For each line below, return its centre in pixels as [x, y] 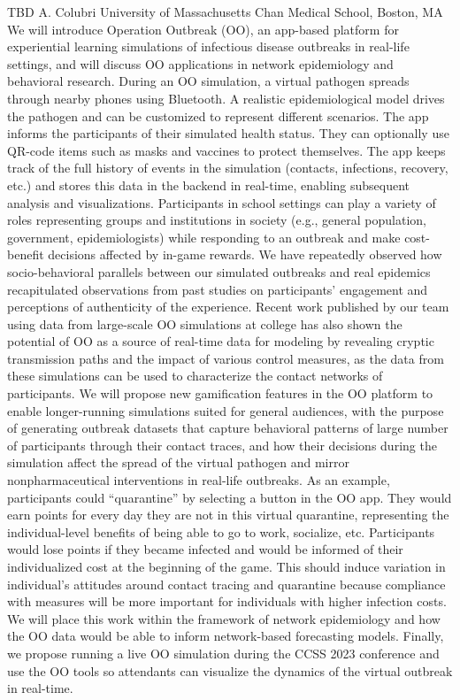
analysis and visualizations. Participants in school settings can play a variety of [222, 202]
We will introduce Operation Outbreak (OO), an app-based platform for [203, 29]
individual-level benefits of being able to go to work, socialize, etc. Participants [221, 531]
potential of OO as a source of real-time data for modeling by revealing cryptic [221, 341]
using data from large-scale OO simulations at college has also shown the [205, 323]
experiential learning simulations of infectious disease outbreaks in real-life [208, 46]
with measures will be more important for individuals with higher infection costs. [227, 601]
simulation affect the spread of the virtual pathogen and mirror [178, 462]
